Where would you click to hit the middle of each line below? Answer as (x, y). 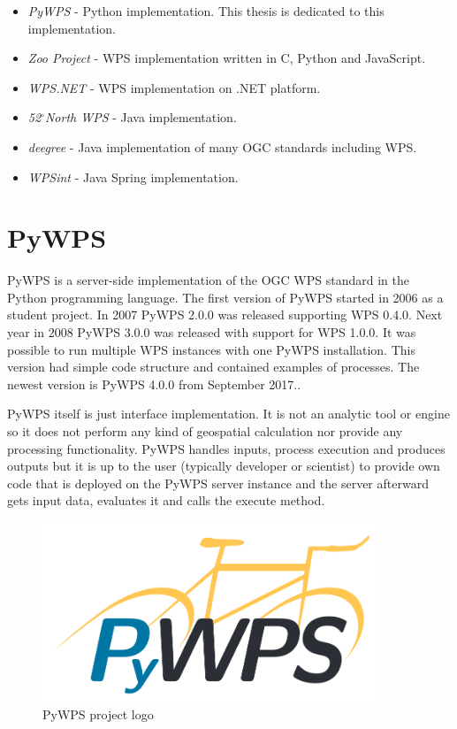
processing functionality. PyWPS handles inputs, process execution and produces (226, 448)
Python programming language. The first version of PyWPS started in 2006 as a (225, 297)
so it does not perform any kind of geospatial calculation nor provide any (205, 431)
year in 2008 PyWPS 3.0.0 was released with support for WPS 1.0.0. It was (212, 332)
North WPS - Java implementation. (141, 117)
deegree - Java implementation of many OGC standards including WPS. (222, 146)
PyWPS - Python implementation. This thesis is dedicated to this (206, 11)
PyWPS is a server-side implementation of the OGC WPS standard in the (208, 280)
